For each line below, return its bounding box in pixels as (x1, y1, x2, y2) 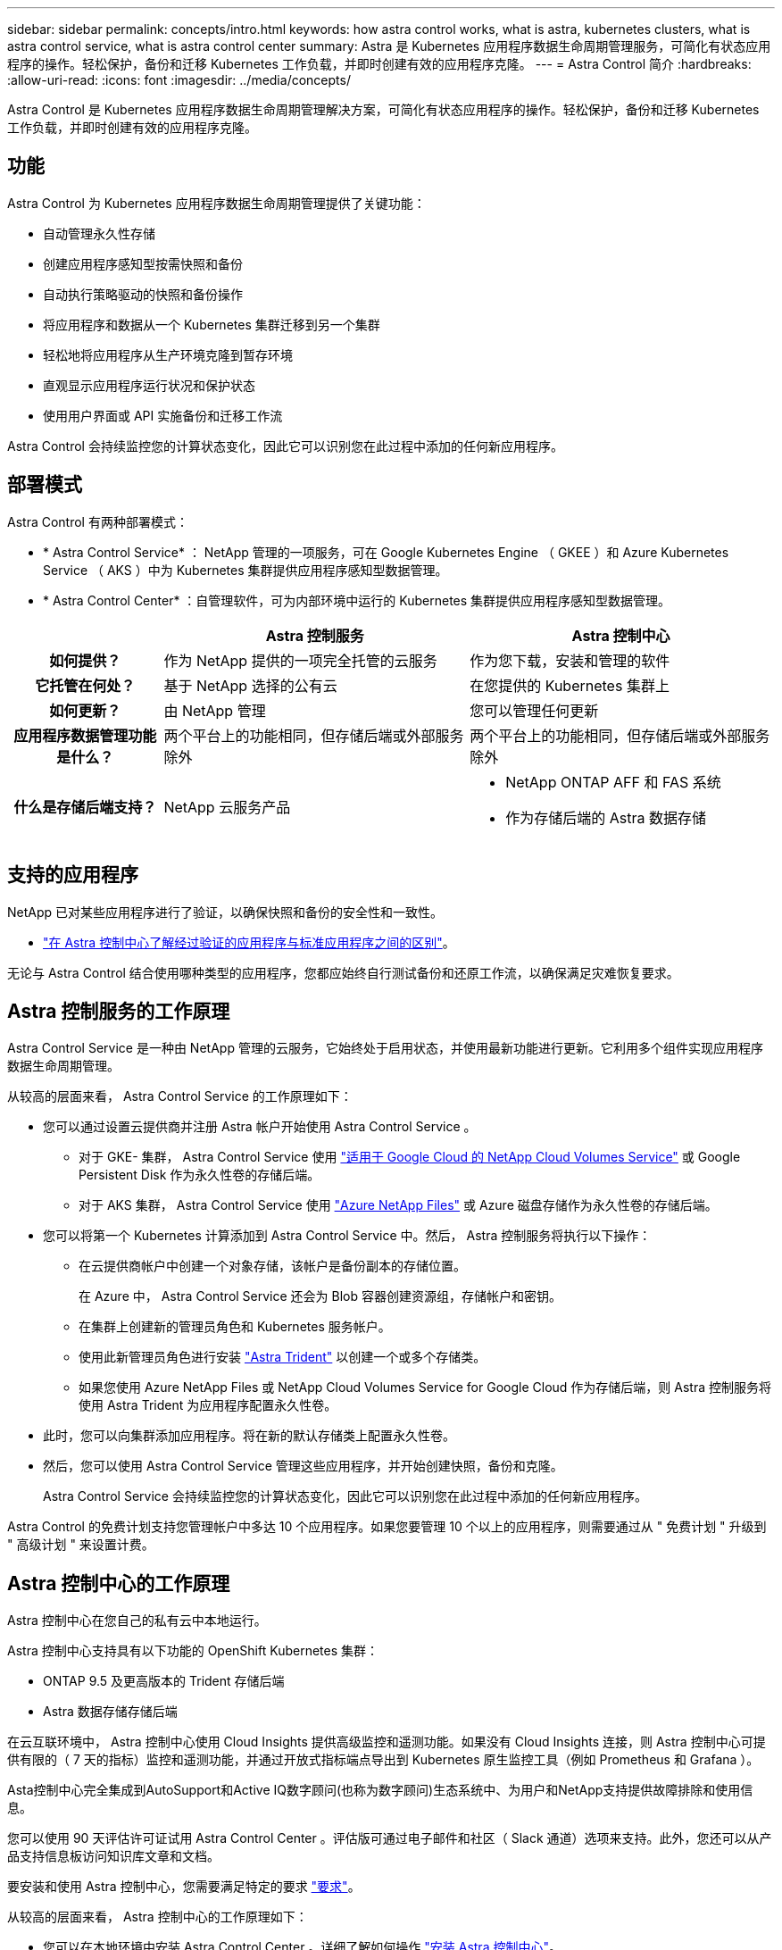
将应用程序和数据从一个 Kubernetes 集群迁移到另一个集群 (43, 316, 380, 332)
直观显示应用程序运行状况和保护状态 (43, 377, 255, 393)
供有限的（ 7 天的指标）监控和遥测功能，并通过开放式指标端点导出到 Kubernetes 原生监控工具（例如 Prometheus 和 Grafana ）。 (7, 1752, 760, 1768)
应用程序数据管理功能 (13, 726, 157, 745)
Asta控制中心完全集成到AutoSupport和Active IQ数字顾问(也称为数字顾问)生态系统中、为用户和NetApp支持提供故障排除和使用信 (7, 1782, 753, 1798)
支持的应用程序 (7, 863, 138, 887)
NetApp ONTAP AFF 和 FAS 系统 (505, 772, 721, 791)
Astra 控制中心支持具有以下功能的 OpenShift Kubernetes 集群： (7, 1643, 379, 1659)
